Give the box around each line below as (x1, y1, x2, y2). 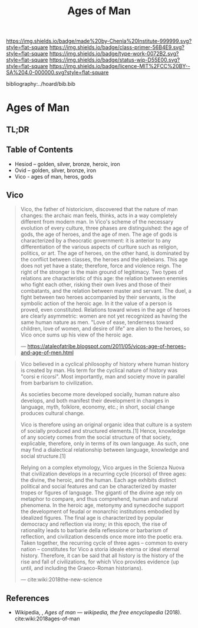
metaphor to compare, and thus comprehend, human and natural (20, 496, 179, 503)
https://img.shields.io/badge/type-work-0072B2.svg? (49, 50, 179, 57)
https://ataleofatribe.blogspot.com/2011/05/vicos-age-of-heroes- (27, 343, 187, 350)
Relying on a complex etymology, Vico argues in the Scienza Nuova (20, 464, 184, 471)
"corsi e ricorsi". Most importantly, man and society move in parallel (20, 373, 185, 380)
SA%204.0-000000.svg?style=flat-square (6, 69, 109, 76)
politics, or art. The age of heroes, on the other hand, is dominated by (20, 250, 190, 257)
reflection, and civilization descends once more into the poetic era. (20, 533, 183, 540)
